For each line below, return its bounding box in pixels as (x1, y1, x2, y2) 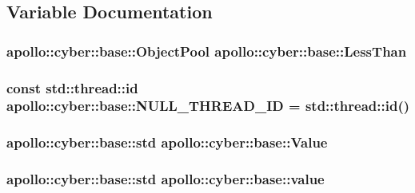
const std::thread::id (6, 77, 138, 97)
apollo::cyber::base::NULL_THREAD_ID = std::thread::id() (6, 96, 410, 116)
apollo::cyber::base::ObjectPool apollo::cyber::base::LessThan (6, 41, 407, 61)
